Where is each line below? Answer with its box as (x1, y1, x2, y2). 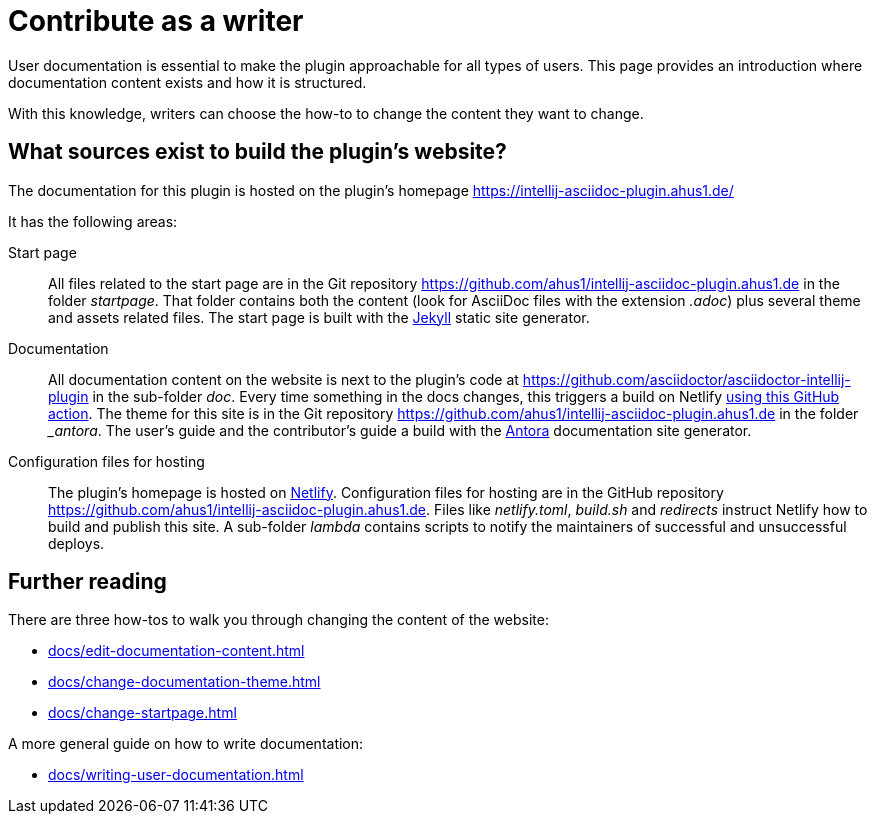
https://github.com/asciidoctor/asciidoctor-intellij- (522, 370, 851, 388)
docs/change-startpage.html (48, 704, 237, 722)
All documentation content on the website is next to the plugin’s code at (48, 370, 519, 388)
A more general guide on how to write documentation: (8, 735, 364, 753)
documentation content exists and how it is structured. (8, 73, 367, 91)
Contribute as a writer (8, 4, 304, 38)
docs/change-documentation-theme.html (48, 673, 321, 691)
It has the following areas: (8, 212, 178, 230)
